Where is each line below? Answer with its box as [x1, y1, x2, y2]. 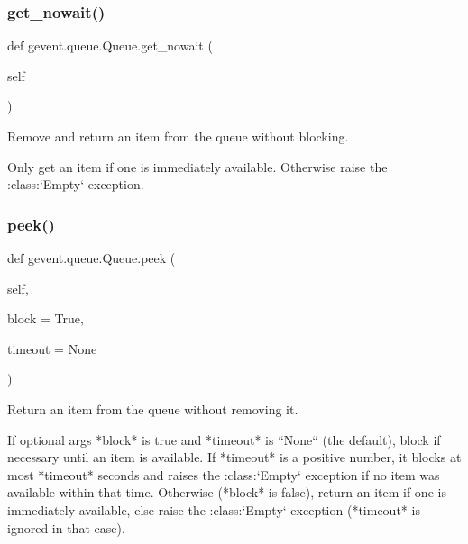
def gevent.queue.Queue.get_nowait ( [7, 36, 213, 55]
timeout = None [7, 339, 97, 358]
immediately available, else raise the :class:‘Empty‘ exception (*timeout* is [7, 500, 420, 519]
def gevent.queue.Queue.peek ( [7, 249, 176, 267]
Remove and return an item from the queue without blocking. [7, 127, 349, 145]
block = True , [7, 309, 84, 328]
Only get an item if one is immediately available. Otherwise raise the [7, 157, 388, 176]
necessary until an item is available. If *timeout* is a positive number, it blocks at [7, 448, 462, 467]
